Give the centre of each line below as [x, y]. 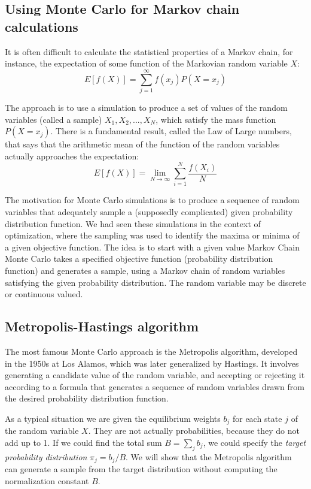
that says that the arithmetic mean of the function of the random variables [142, 144]
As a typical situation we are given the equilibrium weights [113, 418]
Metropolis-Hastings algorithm [102, 326]
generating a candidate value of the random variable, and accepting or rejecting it [155, 375]
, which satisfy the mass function [216, 119]
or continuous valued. [44, 294]
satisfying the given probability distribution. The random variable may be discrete [155, 282]
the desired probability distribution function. [87, 398]
